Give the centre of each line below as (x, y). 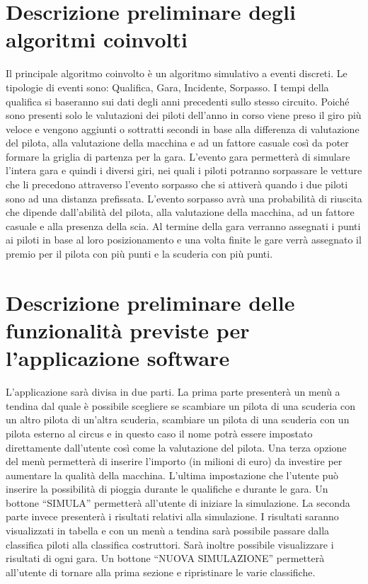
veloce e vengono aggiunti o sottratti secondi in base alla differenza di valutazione (183, 128)
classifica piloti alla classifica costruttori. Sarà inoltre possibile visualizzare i (170, 544)
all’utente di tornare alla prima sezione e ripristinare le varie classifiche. (161, 572)
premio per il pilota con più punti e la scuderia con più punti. (139, 254)
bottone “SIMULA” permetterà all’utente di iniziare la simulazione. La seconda (178, 502)
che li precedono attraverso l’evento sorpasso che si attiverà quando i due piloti (177, 184)
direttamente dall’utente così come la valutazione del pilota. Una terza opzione (176, 447)
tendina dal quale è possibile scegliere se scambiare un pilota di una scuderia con (181, 405)
